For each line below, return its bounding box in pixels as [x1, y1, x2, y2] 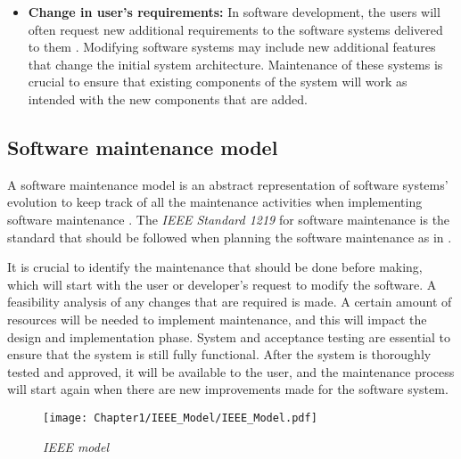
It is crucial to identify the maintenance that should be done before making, [7, 258, 423, 276]
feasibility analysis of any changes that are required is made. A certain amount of [7, 292, 452, 311]
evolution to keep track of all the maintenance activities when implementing [7, 193, 423, 211]
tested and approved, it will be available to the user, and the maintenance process [7, 362, 455, 381]
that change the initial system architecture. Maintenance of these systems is [28, 54, 443, 73]
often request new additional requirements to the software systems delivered [28, 20, 443, 38]
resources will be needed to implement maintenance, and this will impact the [7, 309, 427, 328]
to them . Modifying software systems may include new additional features [28, 37, 436, 56]
